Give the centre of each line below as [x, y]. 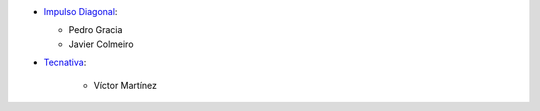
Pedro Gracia [95, 30]
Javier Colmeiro [101, 44]
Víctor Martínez [125, 85]
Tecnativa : [65, 62]
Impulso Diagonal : [80, 11]
